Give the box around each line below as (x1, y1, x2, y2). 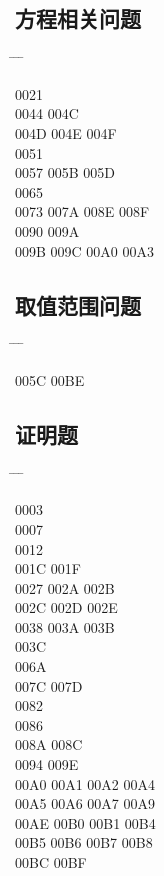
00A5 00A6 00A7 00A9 (15, 793, 155, 814)
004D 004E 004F (15, 122, 117, 143)
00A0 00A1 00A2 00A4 (15, 773, 155, 794)
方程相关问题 (15, 3, 141, 34)
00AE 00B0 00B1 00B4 (15, 812, 156, 833)
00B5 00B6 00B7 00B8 (15, 832, 153, 853)
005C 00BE (15, 369, 85, 390)
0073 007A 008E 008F (15, 201, 150, 222)
